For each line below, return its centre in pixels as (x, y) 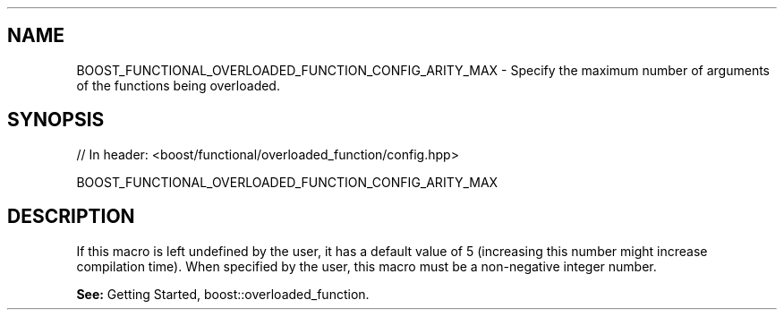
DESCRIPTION (71, 217)
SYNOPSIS (56, 120)
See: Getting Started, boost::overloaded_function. (223, 294)
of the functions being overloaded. (178, 85)
